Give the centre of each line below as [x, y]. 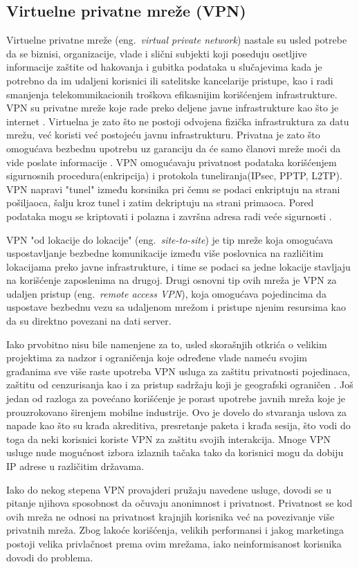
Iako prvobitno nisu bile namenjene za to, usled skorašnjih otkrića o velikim [167, 344]
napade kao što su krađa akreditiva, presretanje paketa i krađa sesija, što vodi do [178, 425]
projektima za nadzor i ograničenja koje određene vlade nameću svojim [157, 358]
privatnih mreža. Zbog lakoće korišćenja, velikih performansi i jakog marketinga [175, 530]
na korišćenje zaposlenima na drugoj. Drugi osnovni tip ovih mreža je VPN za [172, 280]
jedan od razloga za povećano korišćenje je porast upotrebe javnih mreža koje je [176, 398]
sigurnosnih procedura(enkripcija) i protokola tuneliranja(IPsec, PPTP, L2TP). [174, 175]
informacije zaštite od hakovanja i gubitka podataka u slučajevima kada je [164, 67]
